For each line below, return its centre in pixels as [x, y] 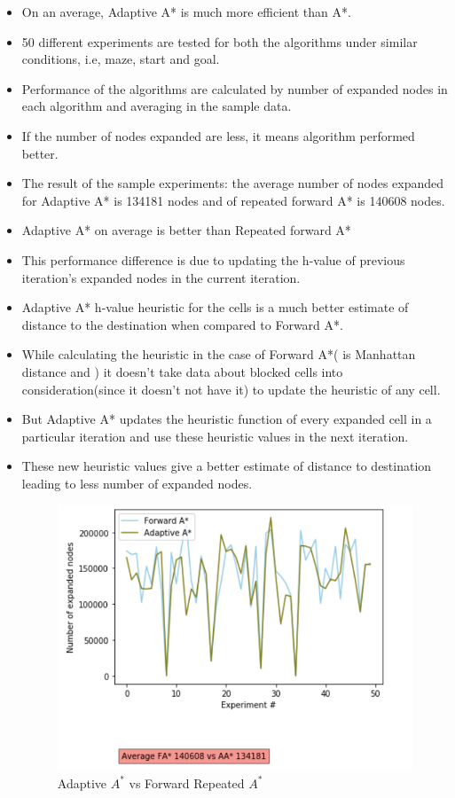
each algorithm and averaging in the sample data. [157, 106]
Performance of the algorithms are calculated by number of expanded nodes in [235, 88]
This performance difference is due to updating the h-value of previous [213, 259]
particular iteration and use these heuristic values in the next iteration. [215, 436]
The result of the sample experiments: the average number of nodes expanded [233, 183]
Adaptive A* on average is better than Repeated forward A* [186, 230]
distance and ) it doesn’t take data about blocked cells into [182, 371]
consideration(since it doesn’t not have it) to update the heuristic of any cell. [231, 389]
